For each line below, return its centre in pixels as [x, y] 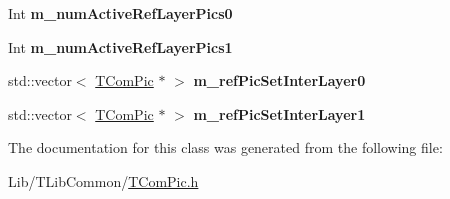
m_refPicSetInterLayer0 [279, 80]
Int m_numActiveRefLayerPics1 [120, 46]
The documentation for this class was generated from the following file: [225, 147]
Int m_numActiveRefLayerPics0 [120, 13]
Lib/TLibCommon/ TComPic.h [103, 180]
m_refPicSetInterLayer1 [279, 113]
